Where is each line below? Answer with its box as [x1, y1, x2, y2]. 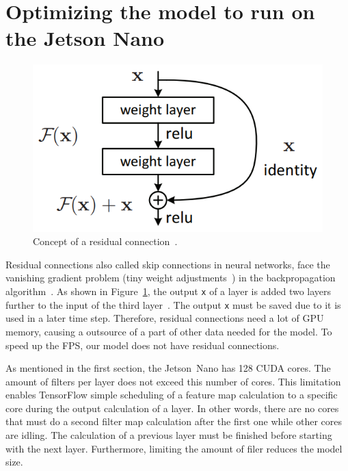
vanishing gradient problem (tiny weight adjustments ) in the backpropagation [5, 270, 336, 285]
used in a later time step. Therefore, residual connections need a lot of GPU [5, 311, 324, 325]
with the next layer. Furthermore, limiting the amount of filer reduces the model [5, 441, 343, 455]
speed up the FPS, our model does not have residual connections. [5, 338, 280, 352]
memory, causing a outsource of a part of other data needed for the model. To [5, 324, 332, 338]
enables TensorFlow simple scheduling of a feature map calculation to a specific [5, 387, 338, 402]
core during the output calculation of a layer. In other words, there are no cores [5, 400, 339, 415]
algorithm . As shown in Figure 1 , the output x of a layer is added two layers [5, 284, 332, 298]
